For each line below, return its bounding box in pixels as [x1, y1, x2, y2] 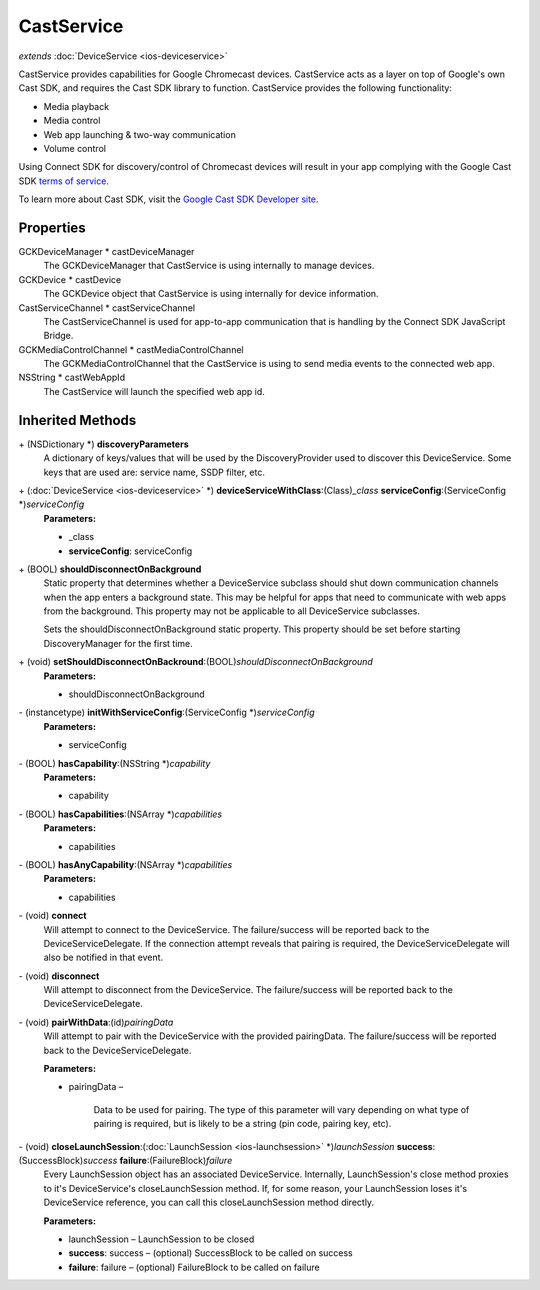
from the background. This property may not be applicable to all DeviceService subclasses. [43, 605, 420, 617]
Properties [18, 219, 86, 236]
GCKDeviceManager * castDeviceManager [18, 245, 195, 257]
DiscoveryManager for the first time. [43, 637, 194, 649]
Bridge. [43, 330, 74, 342]
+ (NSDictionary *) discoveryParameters [18, 438, 189, 450]
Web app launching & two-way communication [43, 128, 237, 140]
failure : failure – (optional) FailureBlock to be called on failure [68, 1261, 320, 1273]
